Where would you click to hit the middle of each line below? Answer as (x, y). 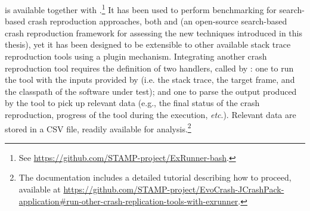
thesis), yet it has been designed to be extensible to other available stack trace (148, 44)
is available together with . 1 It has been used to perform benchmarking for (141, 9)
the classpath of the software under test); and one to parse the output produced (151, 91)
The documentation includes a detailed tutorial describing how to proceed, (155, 177)
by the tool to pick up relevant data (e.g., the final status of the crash (132, 103)
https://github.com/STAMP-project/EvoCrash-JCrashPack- (174, 189)
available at (40, 189)
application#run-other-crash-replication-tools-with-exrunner (128, 201)
